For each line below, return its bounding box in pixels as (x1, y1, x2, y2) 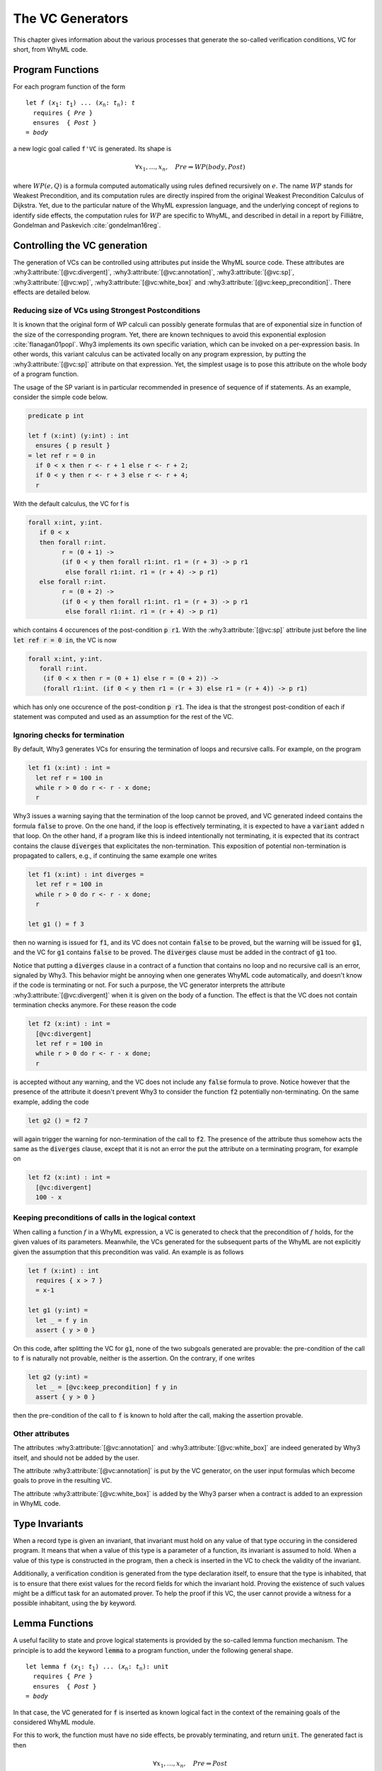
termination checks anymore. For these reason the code (13, 1001, 177, 1009)
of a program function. (13, 370, 79, 378)
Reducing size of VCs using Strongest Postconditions (13, 305, 201, 315)
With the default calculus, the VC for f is (13, 499, 130, 508)
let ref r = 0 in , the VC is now (13, 635, 117, 644)
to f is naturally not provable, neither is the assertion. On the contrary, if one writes (13, 1354, 255, 1363)
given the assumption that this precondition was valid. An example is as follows (13, 1247, 244, 1256)
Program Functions (13, 64, 99, 76)
